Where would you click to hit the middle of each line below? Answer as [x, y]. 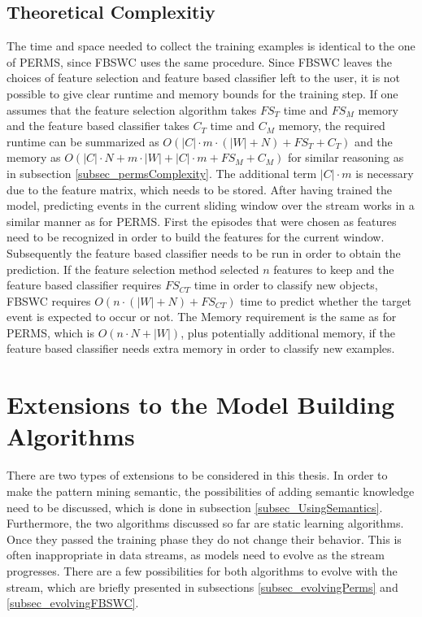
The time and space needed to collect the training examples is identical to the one [211, 46]
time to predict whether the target [326, 300]
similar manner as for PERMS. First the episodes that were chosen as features [202, 221]
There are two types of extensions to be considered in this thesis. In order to [197, 475]
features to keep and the [334, 269]
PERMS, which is [51, 332]
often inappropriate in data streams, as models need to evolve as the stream [196, 555]
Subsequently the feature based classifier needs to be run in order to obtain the [204, 252]
